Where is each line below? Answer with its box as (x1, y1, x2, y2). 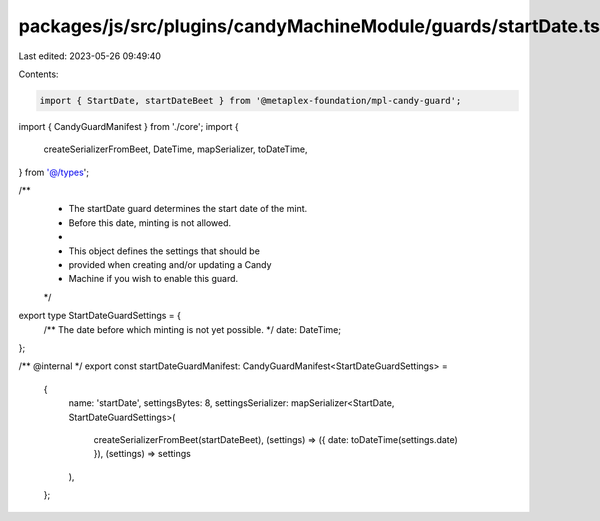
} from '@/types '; (18, 166, 90, 178)
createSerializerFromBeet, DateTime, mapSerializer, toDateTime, (43, 143, 308, 155)
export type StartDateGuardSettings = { (18, 310, 182, 322)
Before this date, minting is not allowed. (68, 216, 232, 229)
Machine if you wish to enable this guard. (68, 273, 239, 285)
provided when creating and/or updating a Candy (68, 259, 272, 271)
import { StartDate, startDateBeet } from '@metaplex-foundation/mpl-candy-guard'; (39, 95, 462, 106)
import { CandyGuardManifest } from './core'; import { (18, 120, 239, 132)
